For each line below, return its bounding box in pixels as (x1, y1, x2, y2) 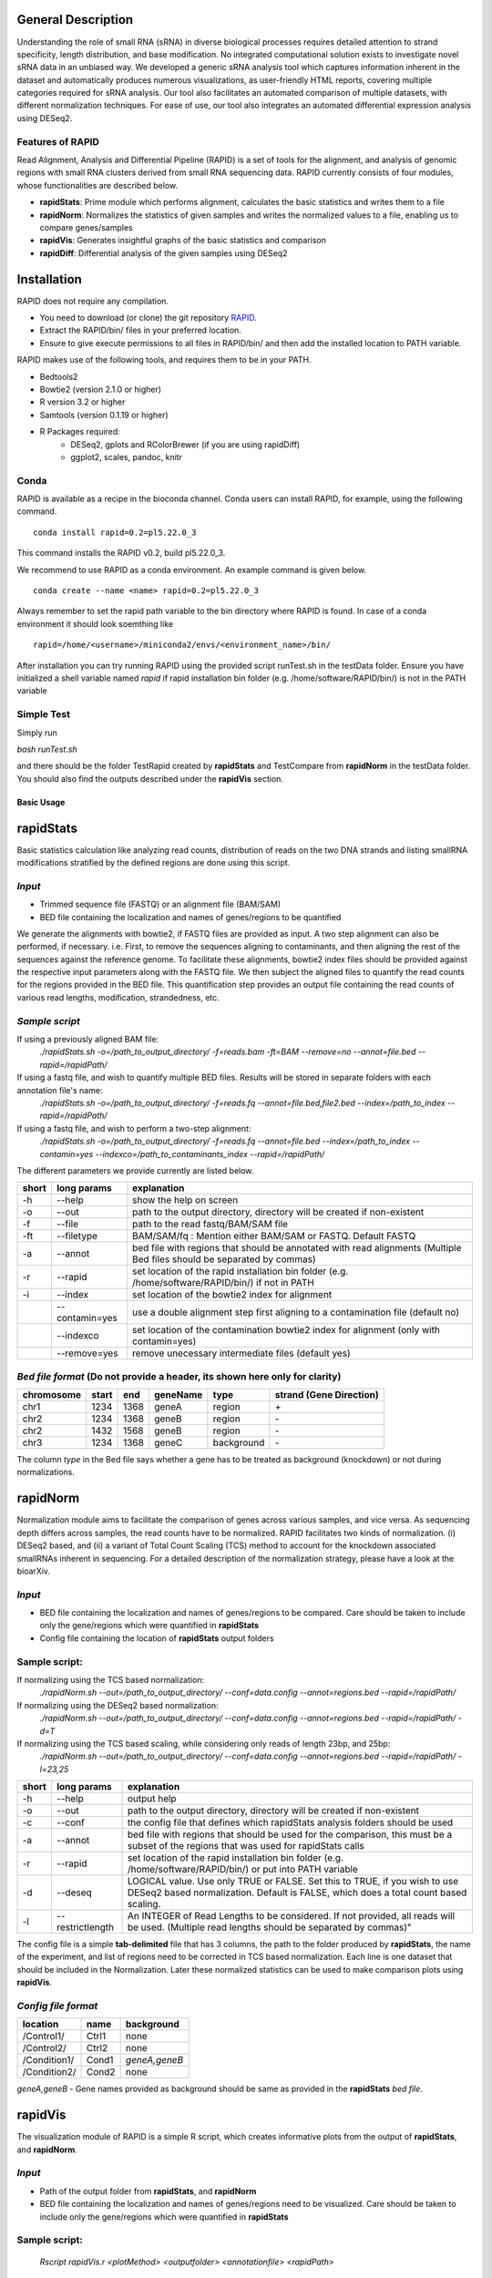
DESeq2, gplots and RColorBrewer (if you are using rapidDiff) (70, 438, 301, 450)
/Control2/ (22, 2042, 67, 2055)
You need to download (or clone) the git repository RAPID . (39, 313, 257, 323)
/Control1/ (22, 2030, 65, 2043)
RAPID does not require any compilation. (16, 295, 169, 306)
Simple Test (16, 708, 70, 721)
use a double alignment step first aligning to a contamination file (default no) (132, 1306, 460, 1319)
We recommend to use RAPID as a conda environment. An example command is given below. (16, 564, 367, 575)
